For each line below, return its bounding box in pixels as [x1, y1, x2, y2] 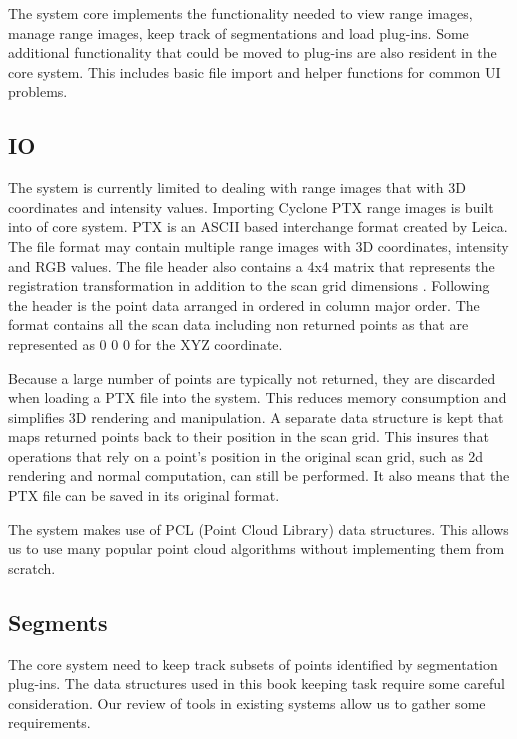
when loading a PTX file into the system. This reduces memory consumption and [8, 387, 507, 408]
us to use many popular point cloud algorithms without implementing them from [8, 538, 505, 559]
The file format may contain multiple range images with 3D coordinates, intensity [8, 235, 509, 256]
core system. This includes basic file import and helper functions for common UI [8, 61, 501, 82]
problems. [8, 81, 68, 102]
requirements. [8, 712, 91, 733]
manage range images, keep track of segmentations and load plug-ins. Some [8, 22, 469, 43]
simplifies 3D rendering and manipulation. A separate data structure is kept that [8, 406, 504, 427]
